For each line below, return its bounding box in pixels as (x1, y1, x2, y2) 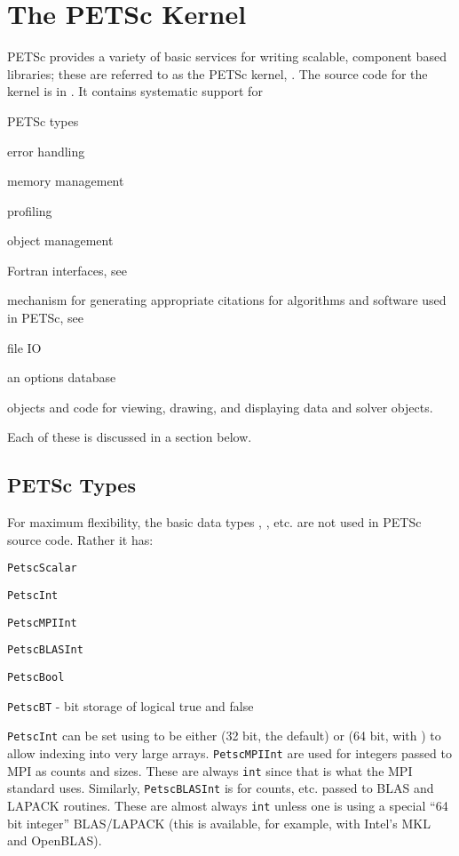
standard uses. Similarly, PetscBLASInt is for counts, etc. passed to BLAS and (7, 779, 434, 797)
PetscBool (7, 671, 65, 684)
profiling (7, 201, 52, 220)
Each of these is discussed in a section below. (7, 428, 252, 446)
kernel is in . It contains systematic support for (7, 82, 263, 100)
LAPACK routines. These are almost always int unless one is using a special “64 (7, 796, 448, 814)
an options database (7, 368, 116, 387)
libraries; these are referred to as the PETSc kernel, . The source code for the (7, 64, 428, 83)
